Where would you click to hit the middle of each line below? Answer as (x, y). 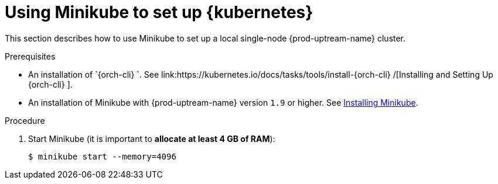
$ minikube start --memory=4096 (102, 156)
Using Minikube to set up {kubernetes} (159, 12)
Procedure (25, 120)
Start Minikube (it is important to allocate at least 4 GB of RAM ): (152, 138)
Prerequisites (30, 56)
